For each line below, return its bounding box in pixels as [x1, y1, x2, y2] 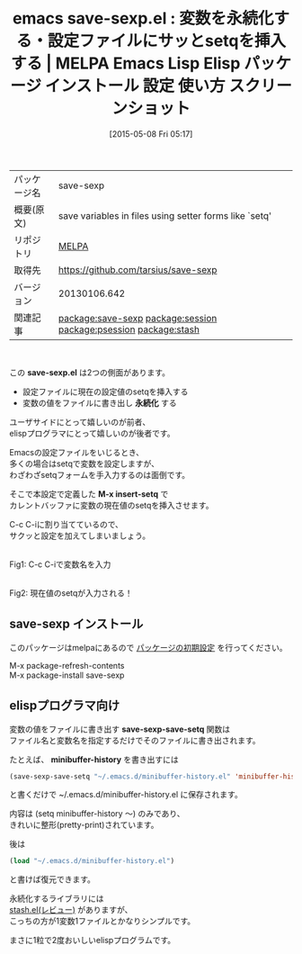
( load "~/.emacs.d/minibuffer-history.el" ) [9, 857, 175, 866]
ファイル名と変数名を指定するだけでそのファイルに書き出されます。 [9, 734, 261, 745]
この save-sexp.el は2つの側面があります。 [9, 366, 171, 378]
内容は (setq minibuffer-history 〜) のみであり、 [9, 808, 185, 819]
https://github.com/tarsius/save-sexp [58, 263, 218, 275]
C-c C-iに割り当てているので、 [9, 518, 124, 529]
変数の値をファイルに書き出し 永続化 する [22, 397, 177, 408]
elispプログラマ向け [9, 698, 120, 714]
